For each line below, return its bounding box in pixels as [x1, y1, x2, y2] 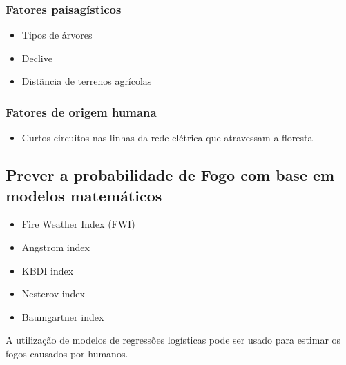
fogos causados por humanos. [6, 346, 128, 360]
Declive [21, 50, 52, 65]
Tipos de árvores [21, 28, 93, 42]
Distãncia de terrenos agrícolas [21, 74, 152, 88]
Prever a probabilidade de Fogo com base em [6, 164, 335, 186]
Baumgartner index [21, 309, 104, 324]
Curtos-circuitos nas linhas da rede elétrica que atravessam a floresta [21, 130, 313, 145]
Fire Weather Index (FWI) [21, 217, 135, 231]
